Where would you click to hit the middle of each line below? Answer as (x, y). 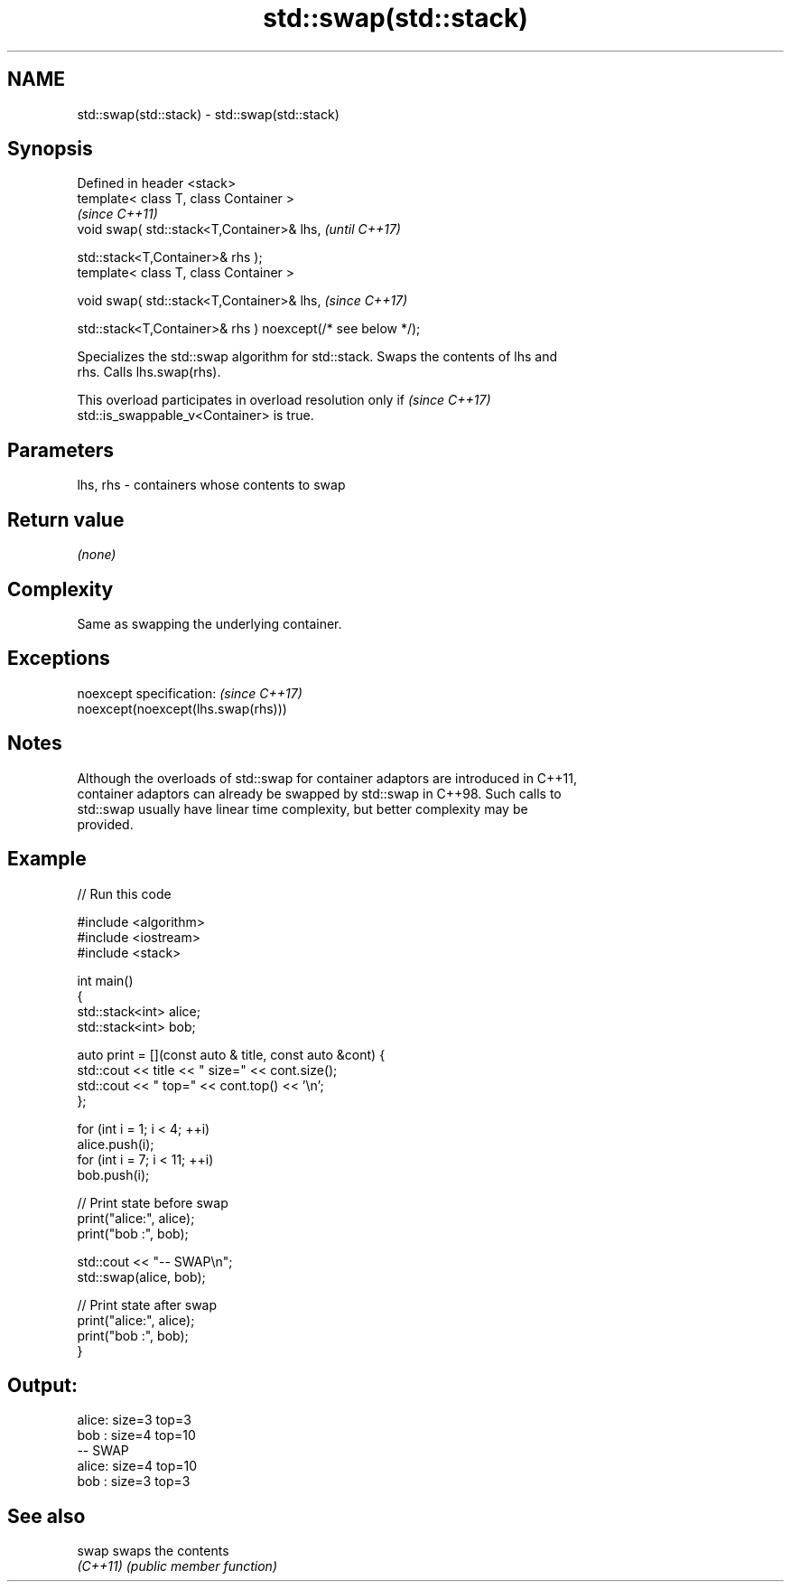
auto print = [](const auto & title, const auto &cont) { (231, 1054)
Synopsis (50, 149)
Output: (42, 1385)
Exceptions (59, 659)
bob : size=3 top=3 (134, 1482)
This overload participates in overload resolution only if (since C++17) (284, 400)
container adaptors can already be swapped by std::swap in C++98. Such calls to (319, 793)
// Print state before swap (153, 1202)
